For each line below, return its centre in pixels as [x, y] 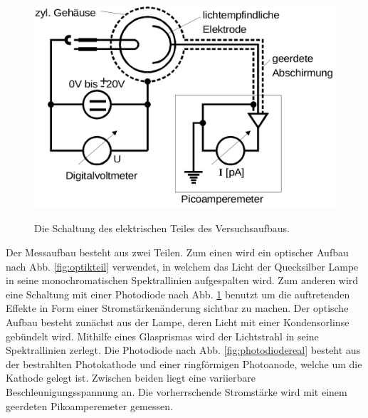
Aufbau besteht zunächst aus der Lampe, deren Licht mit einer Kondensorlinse [178, 322]
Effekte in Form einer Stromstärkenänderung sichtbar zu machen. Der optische [177, 308]
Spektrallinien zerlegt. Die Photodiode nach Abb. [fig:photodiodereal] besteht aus [183, 350]
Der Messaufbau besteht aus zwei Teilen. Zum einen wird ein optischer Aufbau [177, 252]
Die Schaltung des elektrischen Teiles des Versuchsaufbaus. [162, 228]
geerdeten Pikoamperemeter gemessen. [89, 406]
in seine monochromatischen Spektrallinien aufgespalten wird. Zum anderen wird [182, 280]
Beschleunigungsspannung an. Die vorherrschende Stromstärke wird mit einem [177, 392]
